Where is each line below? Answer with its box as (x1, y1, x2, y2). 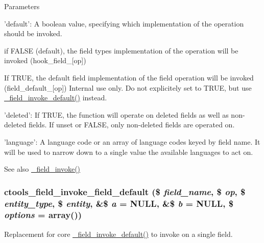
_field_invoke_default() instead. (4, 92, 107, 103)
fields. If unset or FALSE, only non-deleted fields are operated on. (29, 119, 235, 130)
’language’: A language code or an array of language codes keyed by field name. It (4, 136, 260, 147)
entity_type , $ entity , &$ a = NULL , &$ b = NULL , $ (4, 197, 234, 209)
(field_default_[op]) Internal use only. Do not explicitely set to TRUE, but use (4, 82, 252, 93)
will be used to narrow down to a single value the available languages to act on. (4, 146, 253, 157)
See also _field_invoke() (4, 164, 81, 174)
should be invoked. (4, 28, 62, 39)
